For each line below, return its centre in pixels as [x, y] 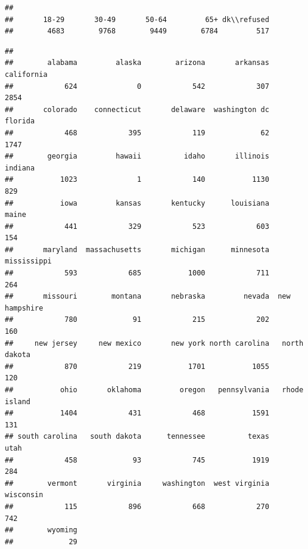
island [18, 401]
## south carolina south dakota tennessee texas [137, 437]
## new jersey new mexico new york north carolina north [154, 343]
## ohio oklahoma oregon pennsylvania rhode [154, 390]
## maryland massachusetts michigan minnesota [137, 249]
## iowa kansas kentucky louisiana [137, 203]
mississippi [28, 261]
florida [20, 121]
